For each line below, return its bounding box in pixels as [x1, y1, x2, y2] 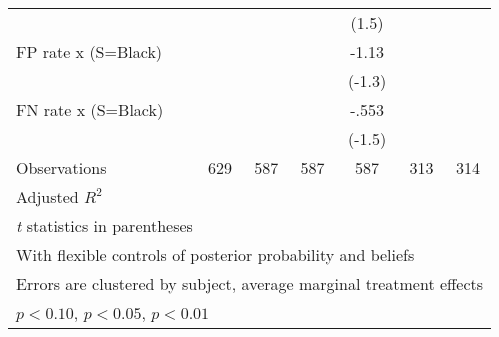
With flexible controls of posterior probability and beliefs [16, 243, 415, 266]
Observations [16, 156, 107, 179]
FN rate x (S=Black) [16, 98, 164, 121]
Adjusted [16, 185, 79, 208]
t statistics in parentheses [16, 214, 193, 237]
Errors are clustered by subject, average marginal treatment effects [16, 272, 484, 295]
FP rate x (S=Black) [16, 40, 163, 63]
